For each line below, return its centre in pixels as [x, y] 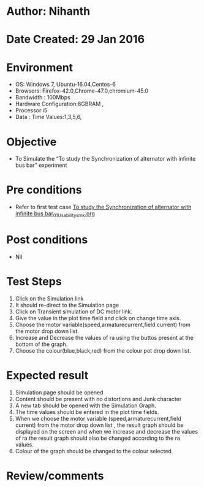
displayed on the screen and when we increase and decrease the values [106, 431]
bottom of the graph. [41, 344]
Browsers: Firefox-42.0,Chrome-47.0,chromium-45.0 [82, 91]
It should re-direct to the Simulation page [67, 305]
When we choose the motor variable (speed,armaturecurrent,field [98, 418]
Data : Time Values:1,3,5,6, [48, 117]
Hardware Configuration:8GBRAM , [59, 104]
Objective [32, 142]
